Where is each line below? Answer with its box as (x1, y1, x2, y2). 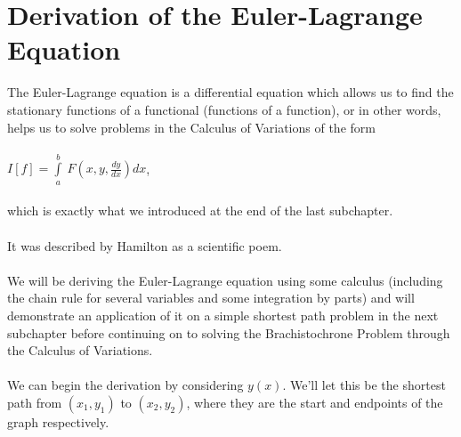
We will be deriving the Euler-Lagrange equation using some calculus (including (7, 271, 443, 289)
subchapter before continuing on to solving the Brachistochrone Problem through (7, 323, 450, 342)
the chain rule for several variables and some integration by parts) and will (7, 288, 415, 307)
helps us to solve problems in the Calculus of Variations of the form (7, 117, 376, 136)
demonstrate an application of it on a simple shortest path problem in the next (7, 306, 439, 325)
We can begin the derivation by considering (7, 376, 244, 394)
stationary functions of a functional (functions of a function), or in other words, (7, 100, 441, 118)
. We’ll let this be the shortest (282, 376, 446, 394)
